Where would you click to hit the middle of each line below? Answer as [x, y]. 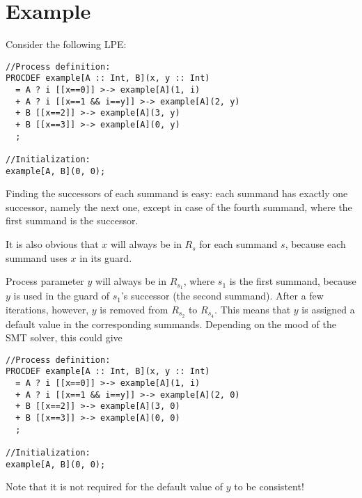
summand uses [37, 257]
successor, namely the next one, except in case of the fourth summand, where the [179, 207]
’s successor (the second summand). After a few [222, 296]
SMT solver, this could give [64, 337]
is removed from [134, 309]
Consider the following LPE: [66, 44]
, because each [315, 244]
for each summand [238, 244]
